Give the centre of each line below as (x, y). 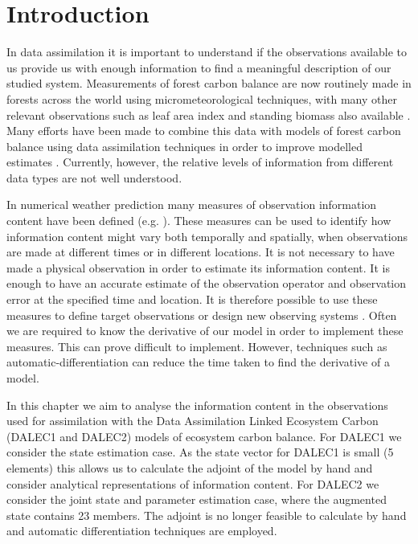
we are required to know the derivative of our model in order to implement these (205, 331)
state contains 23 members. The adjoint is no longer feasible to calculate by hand (207, 515)
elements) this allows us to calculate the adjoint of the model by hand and (190, 467)
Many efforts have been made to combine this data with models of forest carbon (204, 131)
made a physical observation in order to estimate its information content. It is (198, 267)
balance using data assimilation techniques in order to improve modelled (184, 146)
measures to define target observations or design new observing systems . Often (202, 315)
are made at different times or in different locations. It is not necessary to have (201, 252)
